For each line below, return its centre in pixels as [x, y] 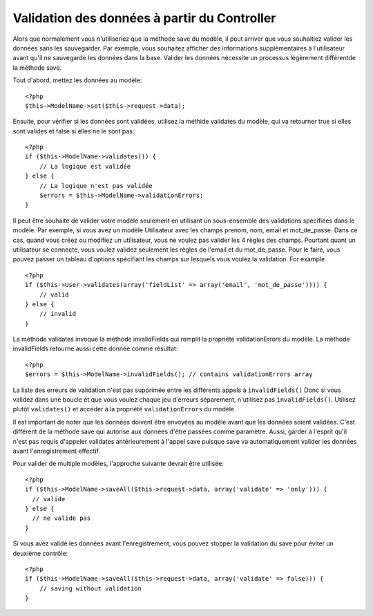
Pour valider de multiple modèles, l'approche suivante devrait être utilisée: [118, 464]
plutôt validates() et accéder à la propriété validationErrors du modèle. [124, 409]
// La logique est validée [85, 166]
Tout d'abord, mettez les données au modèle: [77, 80]
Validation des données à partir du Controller [144, 18]
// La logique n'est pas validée [96, 186]
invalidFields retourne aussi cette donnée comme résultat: [95, 348]
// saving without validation [90, 588]
